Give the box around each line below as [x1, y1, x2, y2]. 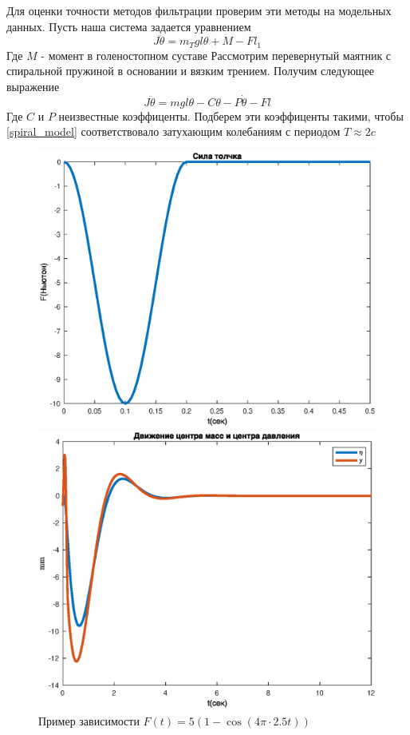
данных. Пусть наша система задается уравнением [6, 18, 251, 34]
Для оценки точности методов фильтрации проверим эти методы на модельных [6, 2, 392, 18]
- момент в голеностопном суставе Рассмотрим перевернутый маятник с [41, 46, 392, 63]
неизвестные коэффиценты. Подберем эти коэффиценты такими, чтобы [58, 107, 404, 124]
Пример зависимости [38, 712, 140, 729]
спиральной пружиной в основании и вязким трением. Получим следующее [6, 62, 375, 79]
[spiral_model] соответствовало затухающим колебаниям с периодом [6, 123, 341, 140]
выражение [6, 78, 60, 95]
